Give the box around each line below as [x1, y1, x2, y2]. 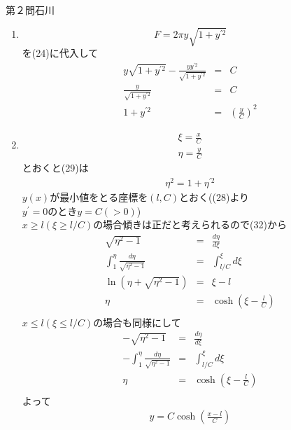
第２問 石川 [6, 3, 55, 17]
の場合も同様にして [93, 314, 181, 329]
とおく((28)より [179, 190, 250, 204]
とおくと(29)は [22, 160, 89, 175]
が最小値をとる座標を [50, 190, 148, 204]
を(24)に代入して [22, 46, 99, 60]
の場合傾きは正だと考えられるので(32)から [93, 217, 288, 232]
